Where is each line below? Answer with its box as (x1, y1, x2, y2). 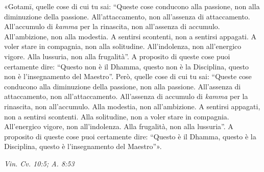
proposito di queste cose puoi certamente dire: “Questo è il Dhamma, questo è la (4, 131, 256, 141)
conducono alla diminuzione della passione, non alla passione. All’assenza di (4, 81, 241, 91)
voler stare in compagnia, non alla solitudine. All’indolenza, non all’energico (4, 41, 242, 52)
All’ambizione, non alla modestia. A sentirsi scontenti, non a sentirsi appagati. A (4, 31, 257, 41)
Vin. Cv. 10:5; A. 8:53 (4, 158, 75, 168)
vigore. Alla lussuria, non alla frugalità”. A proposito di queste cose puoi (4, 51, 230, 61)
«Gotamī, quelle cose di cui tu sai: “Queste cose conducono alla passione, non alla (4, 1, 260, 11)
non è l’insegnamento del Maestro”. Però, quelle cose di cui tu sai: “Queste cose (4, 71, 252, 82)
